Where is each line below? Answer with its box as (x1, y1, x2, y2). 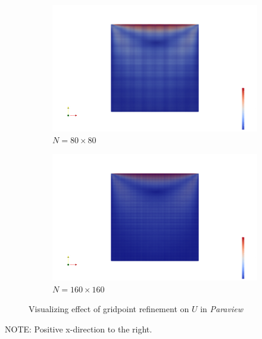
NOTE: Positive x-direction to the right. (5, 322, 152, 335)
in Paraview (200, 303, 243, 315)
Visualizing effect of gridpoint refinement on (29, 303, 189, 315)
